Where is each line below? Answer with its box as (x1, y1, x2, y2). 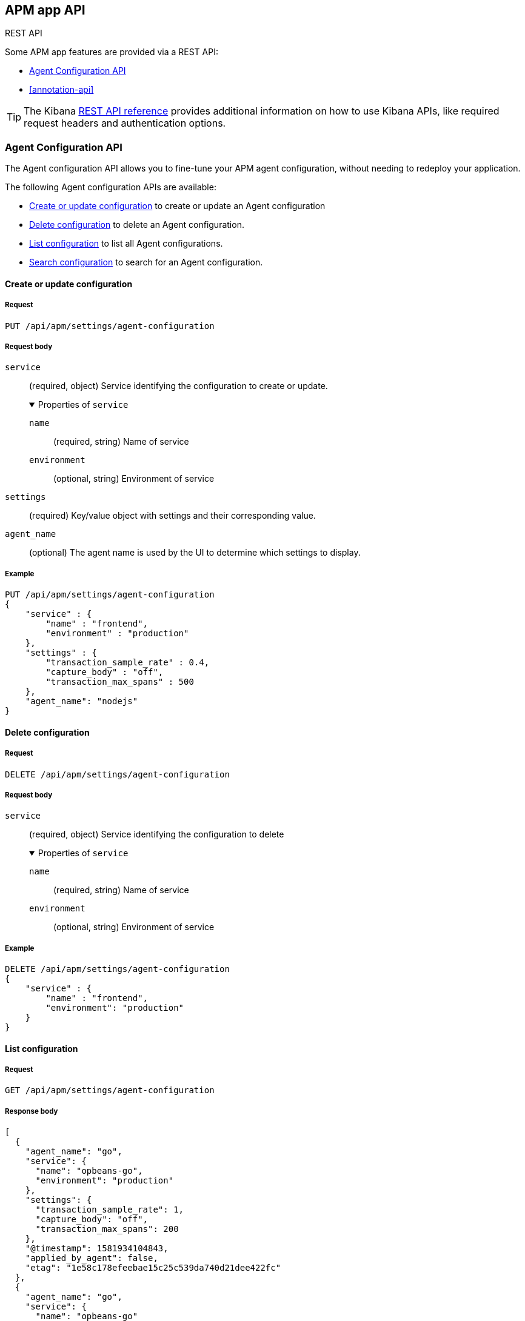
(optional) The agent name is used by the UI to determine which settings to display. (29, 547, 361, 558)
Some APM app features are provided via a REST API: (5, 47, 218, 58)
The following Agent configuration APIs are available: (5, 182, 216, 193)
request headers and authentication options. (24, 117, 226, 130)
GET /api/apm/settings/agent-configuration (5, 1085, 215, 1096)
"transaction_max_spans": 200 (35, 1224, 179, 1234)
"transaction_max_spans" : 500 (45, 677, 194, 687)
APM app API (5, 2, 85, 18)
